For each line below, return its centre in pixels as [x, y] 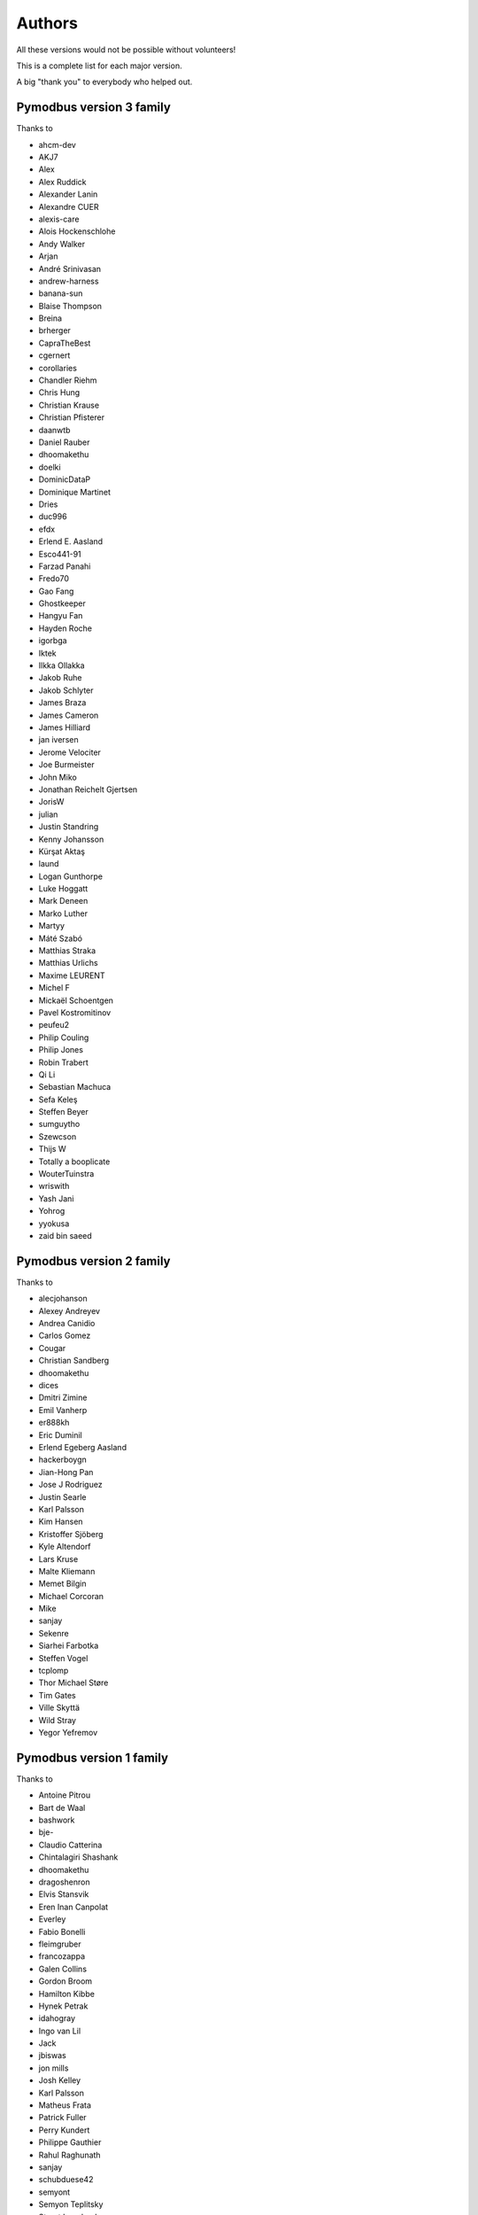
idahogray [57, 2018]
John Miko [58, 777]
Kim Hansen [61, 1522]
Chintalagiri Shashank [78, 1857]
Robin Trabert [63, 1062]
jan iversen [58, 740]
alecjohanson [63, 1299]
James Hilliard [65, 727]
